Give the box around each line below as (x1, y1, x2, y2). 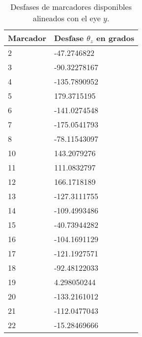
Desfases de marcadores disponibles (10, 1, 132, 12)
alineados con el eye (32, 12, 101, 24)
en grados (96, 32, 135, 43)
